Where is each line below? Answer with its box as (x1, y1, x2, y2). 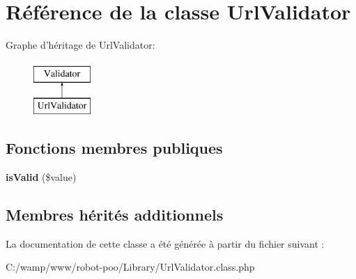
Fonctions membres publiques (6, 137, 223, 159)
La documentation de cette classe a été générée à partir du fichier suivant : (6, 236, 325, 250)
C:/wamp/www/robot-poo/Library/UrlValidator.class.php (6, 260, 255, 274)
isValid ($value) (6, 170, 77, 184)
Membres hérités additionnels (6, 204, 224, 225)
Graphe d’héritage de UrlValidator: (6, 38, 155, 52)
